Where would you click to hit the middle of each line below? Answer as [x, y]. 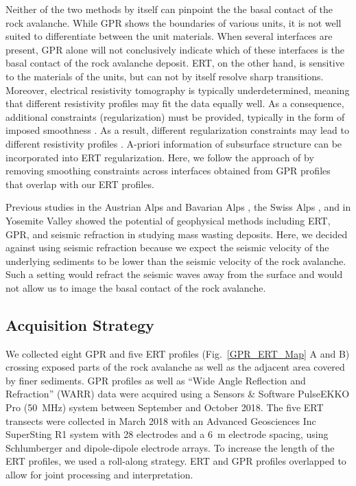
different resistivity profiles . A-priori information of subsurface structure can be [174, 143]
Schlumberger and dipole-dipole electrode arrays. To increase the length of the [170, 447]
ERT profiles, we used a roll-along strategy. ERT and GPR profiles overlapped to [176, 461]
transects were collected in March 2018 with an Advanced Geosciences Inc [161, 420]
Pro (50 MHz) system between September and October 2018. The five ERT [165, 407]
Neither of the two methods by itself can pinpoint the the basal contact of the [169, 9]
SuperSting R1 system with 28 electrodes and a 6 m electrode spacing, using [167, 434]
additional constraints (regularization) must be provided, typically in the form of [175, 116]
